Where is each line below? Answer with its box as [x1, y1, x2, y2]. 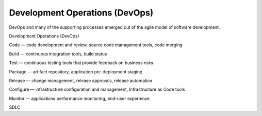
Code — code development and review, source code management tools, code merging [9, 42, 183, 48]
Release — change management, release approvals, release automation [9, 78, 153, 83]
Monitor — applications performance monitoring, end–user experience [9, 95, 150, 101]
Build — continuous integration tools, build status [9, 51, 107, 57]
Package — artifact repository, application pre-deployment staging [9, 68, 143, 75]
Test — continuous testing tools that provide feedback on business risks [9, 60, 154, 66]
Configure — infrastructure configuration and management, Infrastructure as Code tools [9, 86, 185, 92]
